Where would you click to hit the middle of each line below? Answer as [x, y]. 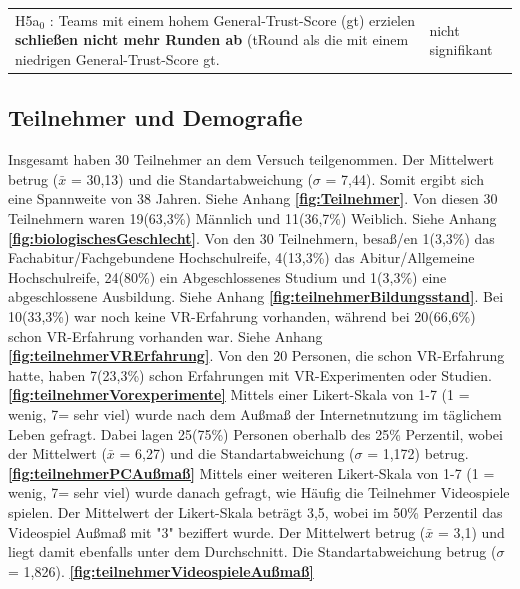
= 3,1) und [471, 531]
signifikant [461, 49]
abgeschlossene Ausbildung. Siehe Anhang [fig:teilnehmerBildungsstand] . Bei [256, 296]
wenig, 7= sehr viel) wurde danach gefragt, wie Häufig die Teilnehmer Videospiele [259, 492]
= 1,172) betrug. [418, 453]
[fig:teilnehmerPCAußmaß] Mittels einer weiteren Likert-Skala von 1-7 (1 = [251, 472]
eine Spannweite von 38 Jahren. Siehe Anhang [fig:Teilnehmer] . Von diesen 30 [253, 198]
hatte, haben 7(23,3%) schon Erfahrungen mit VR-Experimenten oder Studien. [250, 374]
